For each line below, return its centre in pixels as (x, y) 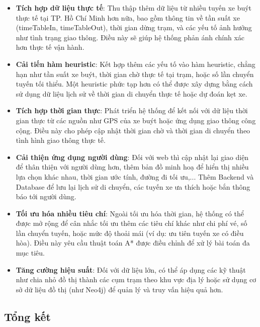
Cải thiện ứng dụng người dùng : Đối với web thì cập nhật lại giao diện (132, 157)
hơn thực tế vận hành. (50, 47)
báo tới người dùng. (46, 196)
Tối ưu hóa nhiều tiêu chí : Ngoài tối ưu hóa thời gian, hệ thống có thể (130, 213)
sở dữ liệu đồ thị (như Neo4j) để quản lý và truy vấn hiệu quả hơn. (119, 289)
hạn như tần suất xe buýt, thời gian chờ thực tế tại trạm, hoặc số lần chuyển (135, 74)
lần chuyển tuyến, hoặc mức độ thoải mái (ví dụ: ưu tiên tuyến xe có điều (130, 233)
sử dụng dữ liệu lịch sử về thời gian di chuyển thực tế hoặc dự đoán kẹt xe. (132, 93)
